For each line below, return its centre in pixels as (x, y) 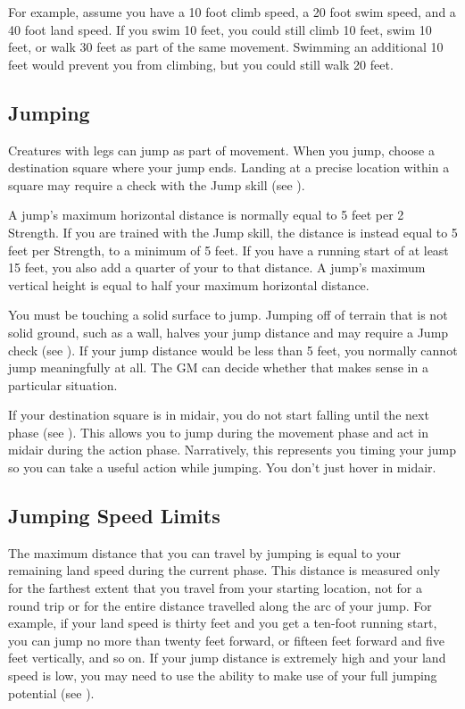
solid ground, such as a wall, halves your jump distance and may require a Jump (228, 332)
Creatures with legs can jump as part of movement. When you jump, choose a (221, 150)
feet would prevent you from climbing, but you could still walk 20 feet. (201, 64)
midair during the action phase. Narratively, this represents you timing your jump (232, 450)
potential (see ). (51, 692)
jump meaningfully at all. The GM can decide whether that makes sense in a (218, 367)
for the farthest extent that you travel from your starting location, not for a (216, 588)
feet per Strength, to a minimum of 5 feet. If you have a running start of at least (228, 250)
